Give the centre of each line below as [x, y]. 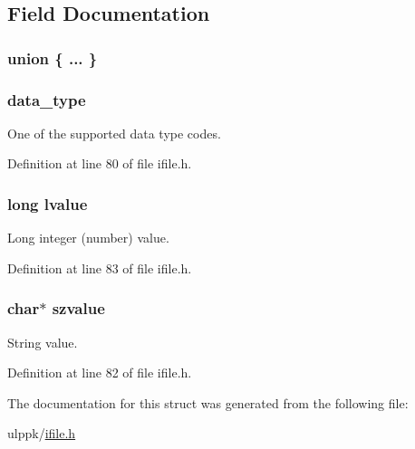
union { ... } [53, 57]
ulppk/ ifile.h [42, 433]
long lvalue [48, 203]
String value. [43, 342]
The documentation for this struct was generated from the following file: [208, 402]
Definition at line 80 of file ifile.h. [100, 163]
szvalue [78, 308]
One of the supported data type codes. [114, 133]
